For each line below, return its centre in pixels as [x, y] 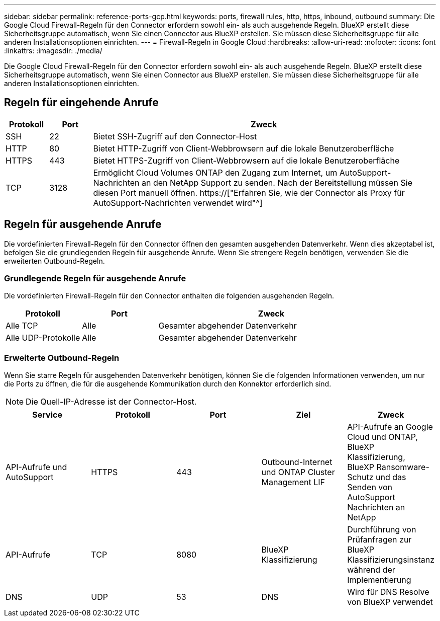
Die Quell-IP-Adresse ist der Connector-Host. [111, 402]
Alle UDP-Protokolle [43, 338]
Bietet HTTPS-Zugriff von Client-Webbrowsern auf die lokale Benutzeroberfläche [246, 160]
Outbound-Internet [297, 462]
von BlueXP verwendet [390, 602]
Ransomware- [403, 467]
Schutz [360, 477]
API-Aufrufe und [36, 467]
